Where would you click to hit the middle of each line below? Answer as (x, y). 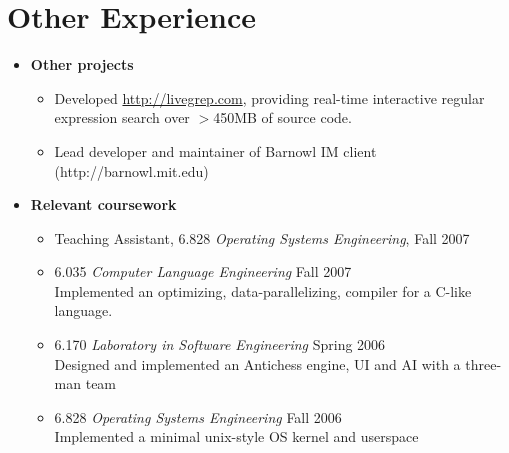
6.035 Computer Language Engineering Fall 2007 (203, 271)
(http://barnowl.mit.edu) (131, 170)
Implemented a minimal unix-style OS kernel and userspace (236, 436)
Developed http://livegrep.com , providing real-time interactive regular (269, 97)
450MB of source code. (282, 117)
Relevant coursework (103, 204)
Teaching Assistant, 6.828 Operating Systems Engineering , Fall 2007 (262, 237)
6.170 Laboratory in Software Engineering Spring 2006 (220, 344)
